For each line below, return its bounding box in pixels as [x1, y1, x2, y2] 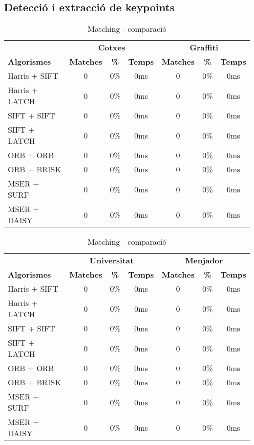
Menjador [185, 255, 223, 266]
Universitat [89, 255, 134, 266]
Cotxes [98, 42, 126, 53]
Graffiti [190, 42, 218, 53]
